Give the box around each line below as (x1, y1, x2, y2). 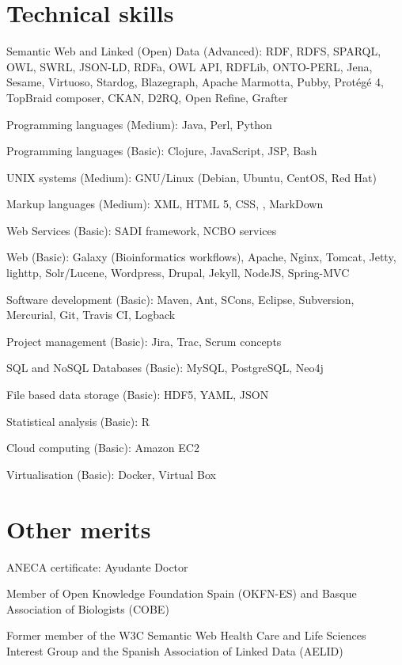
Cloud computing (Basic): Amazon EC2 (6, 439, 199, 456)
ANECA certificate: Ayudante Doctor (6, 558, 188, 575)
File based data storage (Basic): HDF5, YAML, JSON (6, 386, 269, 403)
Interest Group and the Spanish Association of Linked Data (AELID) (6, 642, 343, 659)
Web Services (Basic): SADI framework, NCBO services (6, 222, 277, 238)
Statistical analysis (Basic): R (6, 412, 150, 429)
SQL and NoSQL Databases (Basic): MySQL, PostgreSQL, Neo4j (6, 359, 324, 376)
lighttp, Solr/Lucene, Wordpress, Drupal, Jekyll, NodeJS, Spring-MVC (6, 264, 350, 281)
